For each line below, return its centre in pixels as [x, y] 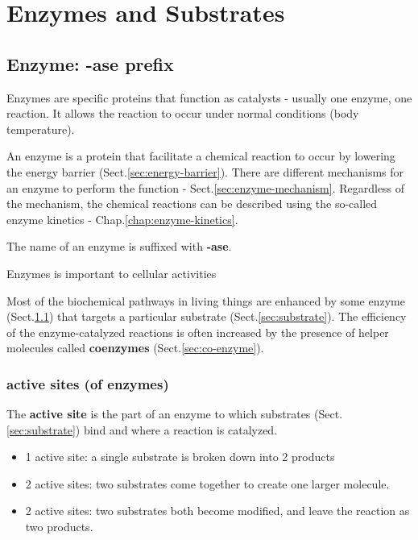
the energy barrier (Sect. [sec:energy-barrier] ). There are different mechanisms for [205, 171]
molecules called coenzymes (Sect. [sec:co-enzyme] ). [135, 348]
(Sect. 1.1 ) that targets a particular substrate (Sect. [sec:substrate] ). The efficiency [207, 316]
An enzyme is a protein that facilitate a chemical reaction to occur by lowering [201, 156]
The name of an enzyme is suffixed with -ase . [119, 246]
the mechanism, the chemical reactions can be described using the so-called [192, 204]
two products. [59, 527]
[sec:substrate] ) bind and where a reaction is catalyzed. [142, 429]
